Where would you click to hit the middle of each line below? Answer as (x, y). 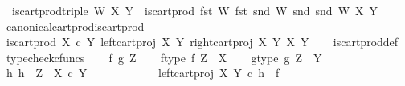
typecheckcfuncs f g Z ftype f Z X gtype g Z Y (164, 57)
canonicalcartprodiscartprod (75, 26)
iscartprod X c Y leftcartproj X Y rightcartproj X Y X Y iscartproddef (202, 42)
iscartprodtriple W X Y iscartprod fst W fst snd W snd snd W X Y (195, 10)
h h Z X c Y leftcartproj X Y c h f (143, 73)
